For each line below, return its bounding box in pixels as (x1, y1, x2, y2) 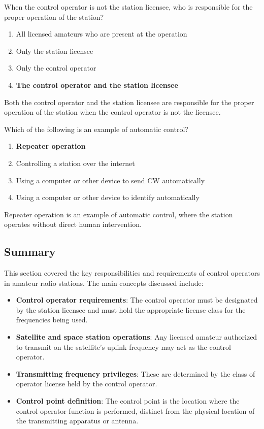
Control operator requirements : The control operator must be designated (16, 294, 258, 305)
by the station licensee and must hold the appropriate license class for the (16, 304, 246, 315)
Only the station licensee (16, 45, 93, 56)
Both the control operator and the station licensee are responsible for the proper (4, 96, 254, 107)
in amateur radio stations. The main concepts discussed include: (4, 277, 204, 288)
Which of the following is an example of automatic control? (4, 123, 188, 134)
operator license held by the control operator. (16, 378, 157, 389)
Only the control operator (16, 62, 96, 73)
